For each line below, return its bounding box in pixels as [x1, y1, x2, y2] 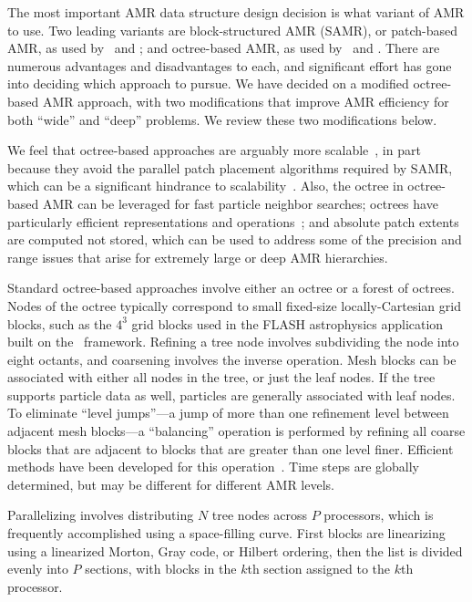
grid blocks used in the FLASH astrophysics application [131, 314, 444, 333]
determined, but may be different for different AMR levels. [7, 474, 334, 493]
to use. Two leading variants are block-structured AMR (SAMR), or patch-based [7, 20, 458, 39]
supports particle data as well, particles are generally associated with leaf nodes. [7, 385, 456, 404]
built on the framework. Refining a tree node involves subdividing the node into [7, 332, 459, 351]
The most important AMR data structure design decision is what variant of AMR [7, 3, 465, 21]
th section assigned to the [247, 559, 391, 578]
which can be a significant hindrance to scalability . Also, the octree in [7, 176, 404, 195]
